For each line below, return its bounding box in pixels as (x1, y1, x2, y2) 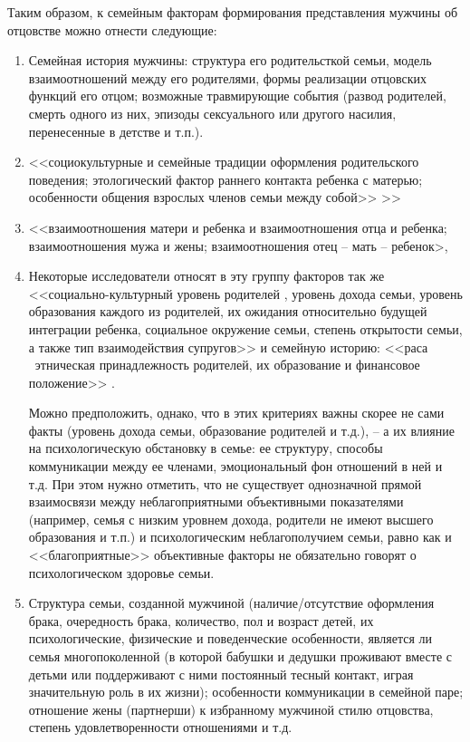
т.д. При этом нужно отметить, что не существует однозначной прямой (28, 474, 422, 493)
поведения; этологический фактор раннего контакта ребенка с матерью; (28, 169, 423, 188)
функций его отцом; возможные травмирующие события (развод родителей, (28, 86, 446, 105)
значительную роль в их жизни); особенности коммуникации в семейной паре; (28, 682, 464, 701)
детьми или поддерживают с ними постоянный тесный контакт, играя (28, 664, 414, 683)
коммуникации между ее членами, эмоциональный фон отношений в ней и (28, 457, 443, 476)
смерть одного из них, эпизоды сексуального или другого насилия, (28, 103, 397, 122)
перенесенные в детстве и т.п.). (28, 121, 204, 140)
